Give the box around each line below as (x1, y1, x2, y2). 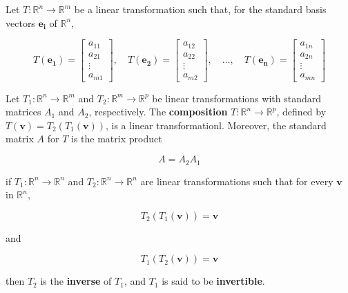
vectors (6, 15, 35, 30)
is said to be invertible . (162, 274, 265, 288)
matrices (6, 104, 41, 119)
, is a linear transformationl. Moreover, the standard (106, 117, 327, 132)
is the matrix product (71, 131, 162, 146)
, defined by (276, 104, 327, 119)
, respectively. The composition (88, 104, 228, 119)
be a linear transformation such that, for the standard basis (74, 2, 327, 16)
